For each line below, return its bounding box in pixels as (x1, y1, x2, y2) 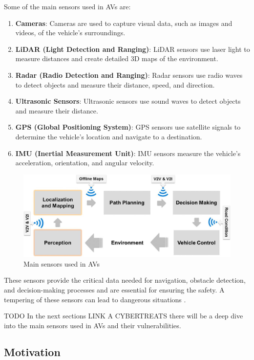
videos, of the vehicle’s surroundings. (15, 27, 126, 38)
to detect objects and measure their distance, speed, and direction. (15, 79, 215, 90)
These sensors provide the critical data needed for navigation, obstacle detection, (4, 275, 246, 285)
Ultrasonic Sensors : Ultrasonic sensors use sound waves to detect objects (15, 96, 241, 106)
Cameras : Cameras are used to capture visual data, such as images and (15, 18, 233, 28)
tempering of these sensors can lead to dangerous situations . (4, 294, 186, 304)
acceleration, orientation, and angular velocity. (15, 157, 154, 168)
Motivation (4, 344, 61, 359)
